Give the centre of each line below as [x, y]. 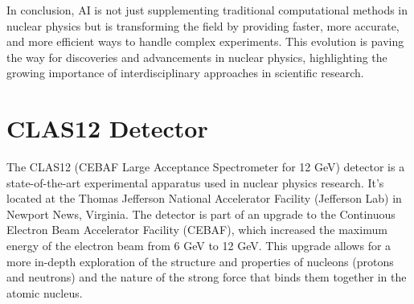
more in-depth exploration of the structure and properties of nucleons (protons [200, 261]
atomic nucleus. [45, 292]
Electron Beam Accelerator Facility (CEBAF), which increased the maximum [197, 230]
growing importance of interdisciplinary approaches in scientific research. [185, 73]
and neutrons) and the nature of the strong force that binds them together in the [207, 277]
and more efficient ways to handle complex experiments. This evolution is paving [205, 41]
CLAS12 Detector [107, 128]
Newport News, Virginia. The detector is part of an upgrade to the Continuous [201, 214]
